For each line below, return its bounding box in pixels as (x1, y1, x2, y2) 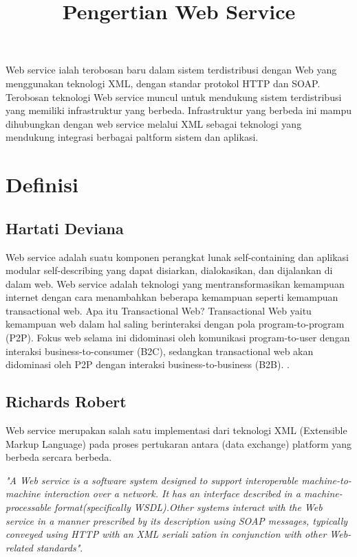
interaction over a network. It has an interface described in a (43, 486, 301, 501)
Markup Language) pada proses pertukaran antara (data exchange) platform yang (6, 436, 352, 451)
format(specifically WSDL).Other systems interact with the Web (54, 500, 323, 514)
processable (6, 500, 52, 514)
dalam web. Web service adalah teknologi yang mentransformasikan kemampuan (6, 276, 345, 291)
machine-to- (301, 473, 351, 487)
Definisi (6, 170, 78, 198)
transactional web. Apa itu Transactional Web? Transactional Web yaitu (6, 303, 312, 317)
